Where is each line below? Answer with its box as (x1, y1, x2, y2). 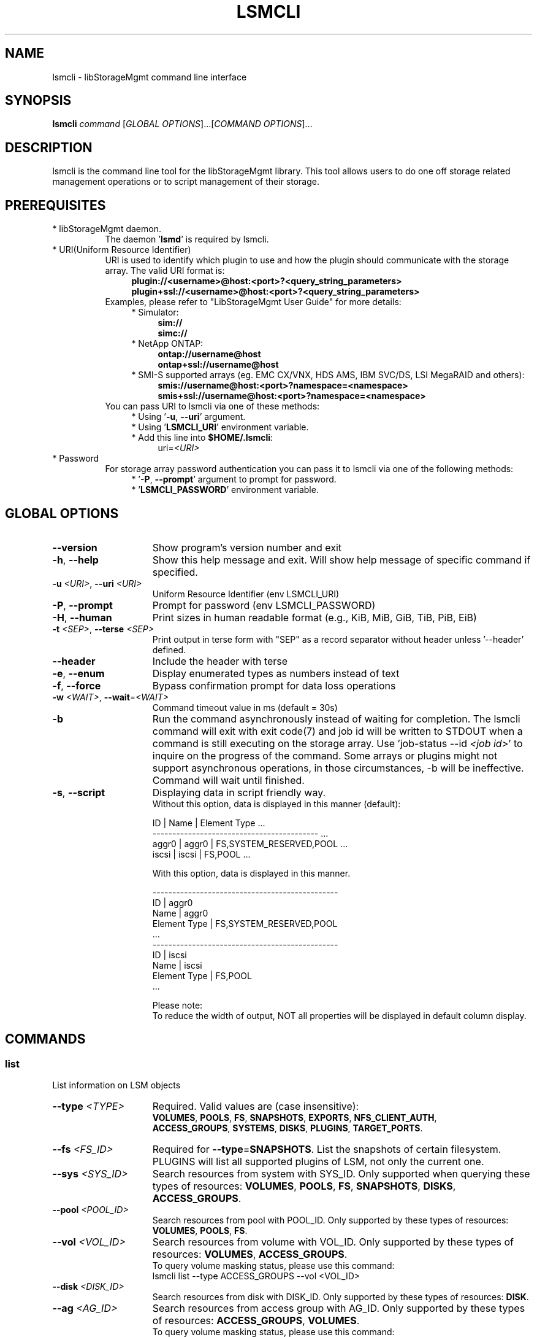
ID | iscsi (152, 949, 187, 960)
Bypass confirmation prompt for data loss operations (152, 679, 396, 692)
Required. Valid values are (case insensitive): (152, 1100, 359, 1113)
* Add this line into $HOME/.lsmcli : (131, 432, 273, 443)
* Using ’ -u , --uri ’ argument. (131, 411, 246, 422)
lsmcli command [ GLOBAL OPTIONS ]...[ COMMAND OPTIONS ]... (52, 118, 313, 130)
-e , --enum (52, 667, 105, 680)
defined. (152, 644, 186, 655)
